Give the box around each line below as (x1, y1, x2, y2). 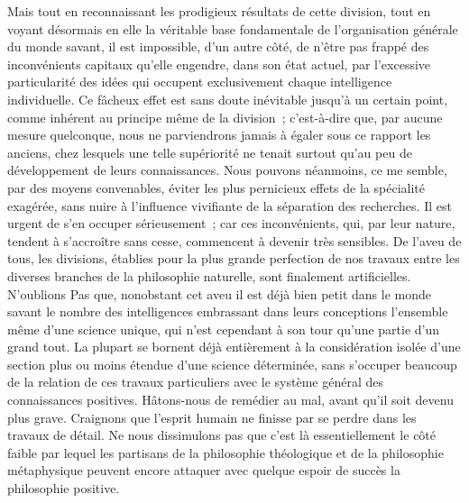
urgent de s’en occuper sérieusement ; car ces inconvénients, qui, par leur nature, (7, 214, 455, 233)
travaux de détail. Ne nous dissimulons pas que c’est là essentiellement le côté (7, 425, 437, 444)
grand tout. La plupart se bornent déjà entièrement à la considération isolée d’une (7, 337, 461, 356)
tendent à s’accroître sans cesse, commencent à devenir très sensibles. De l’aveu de (7, 231, 462, 250)
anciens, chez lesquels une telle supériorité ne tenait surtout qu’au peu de (7, 142, 412, 161)
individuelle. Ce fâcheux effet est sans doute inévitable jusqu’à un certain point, (7, 89, 448, 108)
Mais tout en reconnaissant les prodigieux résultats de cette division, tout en (7, 2, 431, 20)
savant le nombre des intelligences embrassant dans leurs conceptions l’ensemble (7, 302, 448, 321)
